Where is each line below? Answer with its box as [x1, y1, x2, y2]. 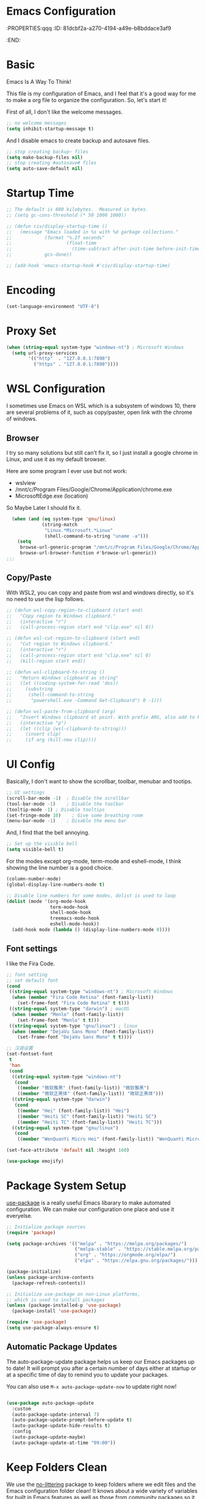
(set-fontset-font [6, 1051, 53, 1057]
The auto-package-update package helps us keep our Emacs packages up [6, 1358, 195, 1365]
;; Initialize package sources [6, 1224, 86, 1230]
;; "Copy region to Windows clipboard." [6, 613, 116, 619]
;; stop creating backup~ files [6, 149, 88, 155]
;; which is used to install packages [6, 1297, 105, 1303]
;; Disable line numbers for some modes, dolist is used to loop [6, 893, 176, 899]
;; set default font [6, 977, 59, 984]
